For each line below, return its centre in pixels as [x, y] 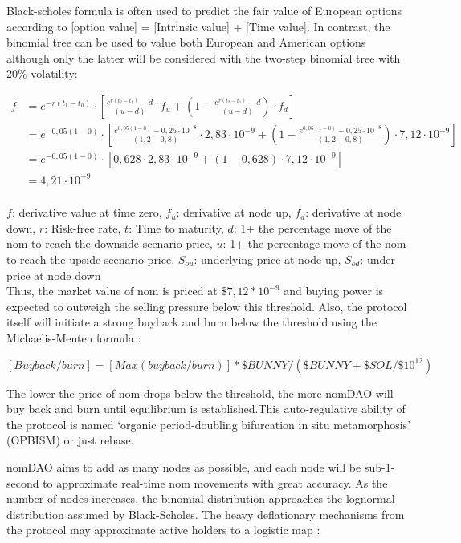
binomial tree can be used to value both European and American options [186, 42]
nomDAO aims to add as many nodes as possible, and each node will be [184, 466]
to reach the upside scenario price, [91, 259]
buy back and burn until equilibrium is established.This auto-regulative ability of [206, 409]
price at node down [54, 275]
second [23, 482]
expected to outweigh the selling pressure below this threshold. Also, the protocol [207, 306]
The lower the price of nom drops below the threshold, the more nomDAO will [200, 393]
